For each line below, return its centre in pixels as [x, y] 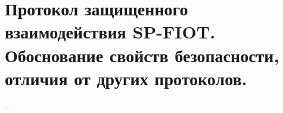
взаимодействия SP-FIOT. [110, 32]
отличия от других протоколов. [126, 78]
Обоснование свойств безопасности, [142, 55]
